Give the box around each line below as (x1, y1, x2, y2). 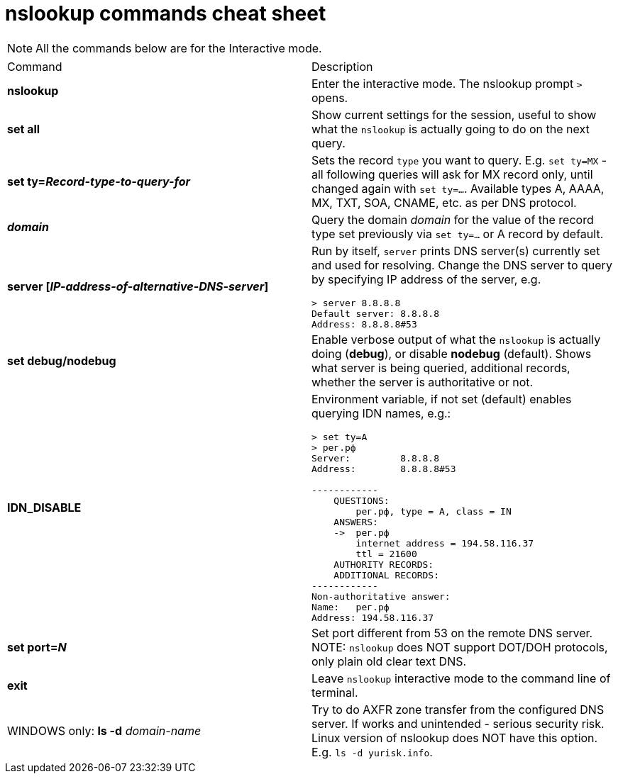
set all (7, 121, 40, 136)
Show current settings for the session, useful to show (311, 107, 597, 122)
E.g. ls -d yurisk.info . (311, 744, 433, 759)
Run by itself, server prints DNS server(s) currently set (311, 243, 600, 258)
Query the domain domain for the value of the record (311, 212, 594, 227)
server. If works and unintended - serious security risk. (311, 716, 605, 731)
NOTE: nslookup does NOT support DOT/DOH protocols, (311, 639, 608, 654)
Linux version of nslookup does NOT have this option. (311, 730, 598, 745)
